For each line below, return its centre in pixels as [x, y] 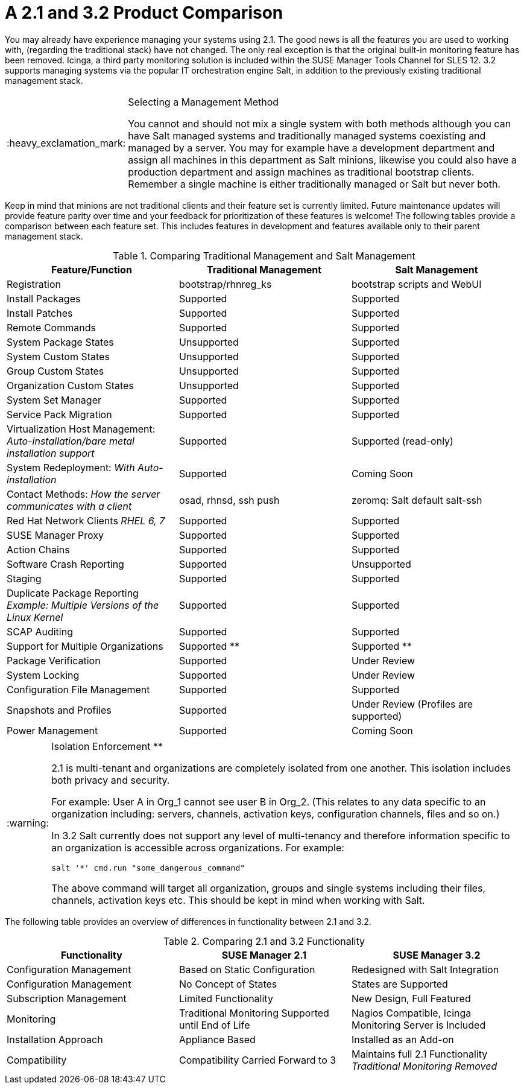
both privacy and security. [111, 780]
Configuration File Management [78, 689]
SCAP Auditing [40, 631]
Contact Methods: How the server [84, 494]
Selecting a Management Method [204, 102]
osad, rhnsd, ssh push [229, 500]
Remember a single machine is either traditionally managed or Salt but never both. [314, 184]
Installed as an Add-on [402, 1039]
